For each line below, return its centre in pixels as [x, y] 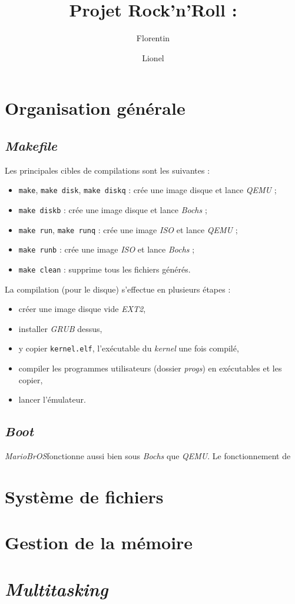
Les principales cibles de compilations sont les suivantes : [107, 170]
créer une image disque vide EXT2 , [82, 309]
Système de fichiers [84, 496]
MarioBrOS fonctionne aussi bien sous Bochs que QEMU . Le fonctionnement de [148, 456]
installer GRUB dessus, [60, 328]
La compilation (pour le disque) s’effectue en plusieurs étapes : [118, 289]
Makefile [31, 145]
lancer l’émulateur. [52, 399]
